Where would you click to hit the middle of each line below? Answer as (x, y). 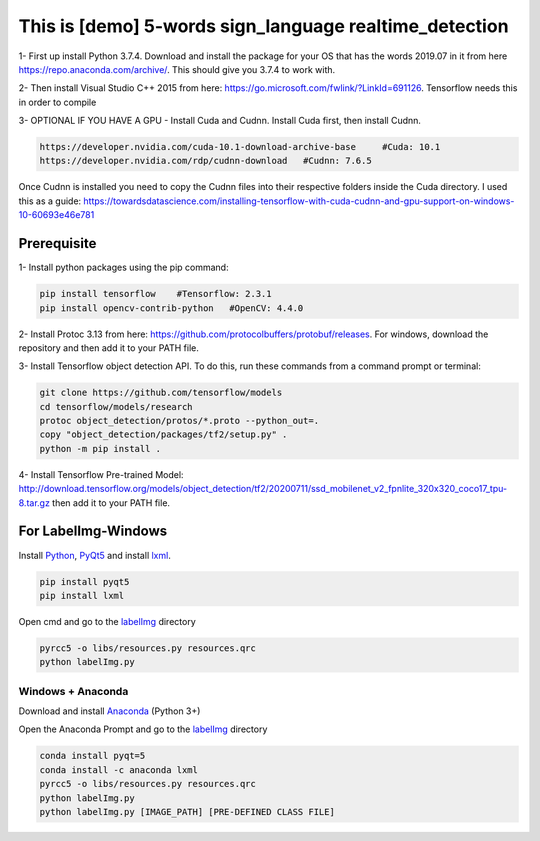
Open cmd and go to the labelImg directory (107, 621)
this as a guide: (50, 201)
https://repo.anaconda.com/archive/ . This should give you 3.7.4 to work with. (177, 69)
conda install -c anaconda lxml (119, 769)
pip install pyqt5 (84, 581)
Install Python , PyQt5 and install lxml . (95, 555)
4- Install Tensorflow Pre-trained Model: (101, 474)
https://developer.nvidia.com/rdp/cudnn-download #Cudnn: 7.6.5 (205, 161)
